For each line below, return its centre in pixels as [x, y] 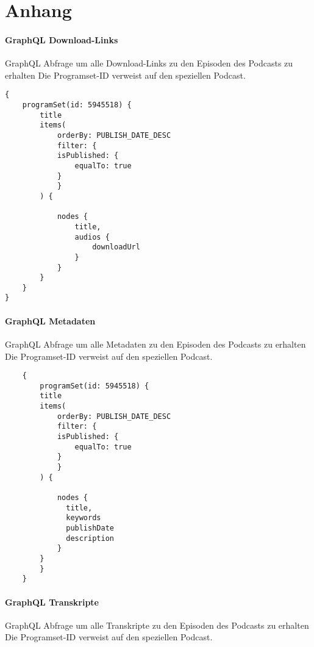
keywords [84, 518]
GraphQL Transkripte [52, 602]
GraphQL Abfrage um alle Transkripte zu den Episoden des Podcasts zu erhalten [157, 625]
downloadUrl [116, 247]
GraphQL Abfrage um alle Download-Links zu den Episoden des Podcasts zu [149, 63]
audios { [92, 237]
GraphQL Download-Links [62, 39]
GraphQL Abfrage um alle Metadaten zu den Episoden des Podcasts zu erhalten [155, 344]
